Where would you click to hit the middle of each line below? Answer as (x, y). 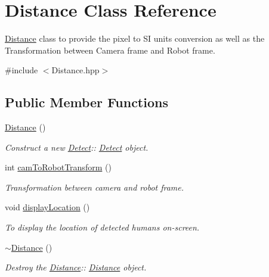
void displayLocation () (47, 207)
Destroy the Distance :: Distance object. (76, 267)
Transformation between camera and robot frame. (95, 187)
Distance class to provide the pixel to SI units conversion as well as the (135, 38)
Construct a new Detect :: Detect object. (77, 147)
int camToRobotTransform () (58, 167)
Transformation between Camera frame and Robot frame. (110, 50)
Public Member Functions (86, 102)
